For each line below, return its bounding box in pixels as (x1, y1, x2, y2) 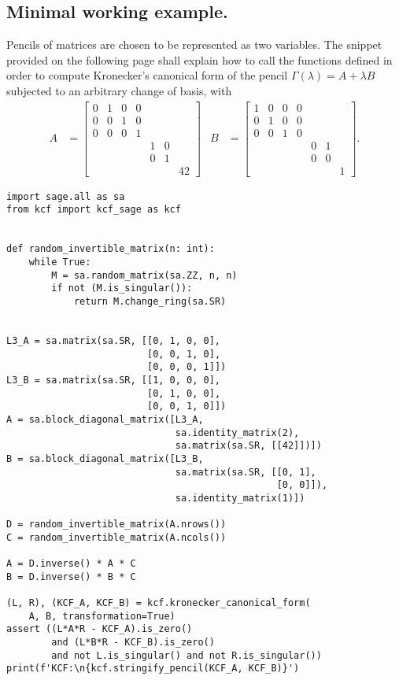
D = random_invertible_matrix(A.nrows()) (6, 519, 227, 530)
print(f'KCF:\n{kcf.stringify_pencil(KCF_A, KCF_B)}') (6, 663, 300, 674)
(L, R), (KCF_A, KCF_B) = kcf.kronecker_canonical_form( (6, 597, 311, 609)
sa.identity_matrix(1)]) (175, 492, 305, 504)
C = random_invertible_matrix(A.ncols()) (6, 531, 227, 543)
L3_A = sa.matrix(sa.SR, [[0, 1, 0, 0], (6, 335, 221, 347)
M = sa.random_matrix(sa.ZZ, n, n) (51, 269, 238, 281)
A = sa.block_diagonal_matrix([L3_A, (6, 413, 204, 425)
